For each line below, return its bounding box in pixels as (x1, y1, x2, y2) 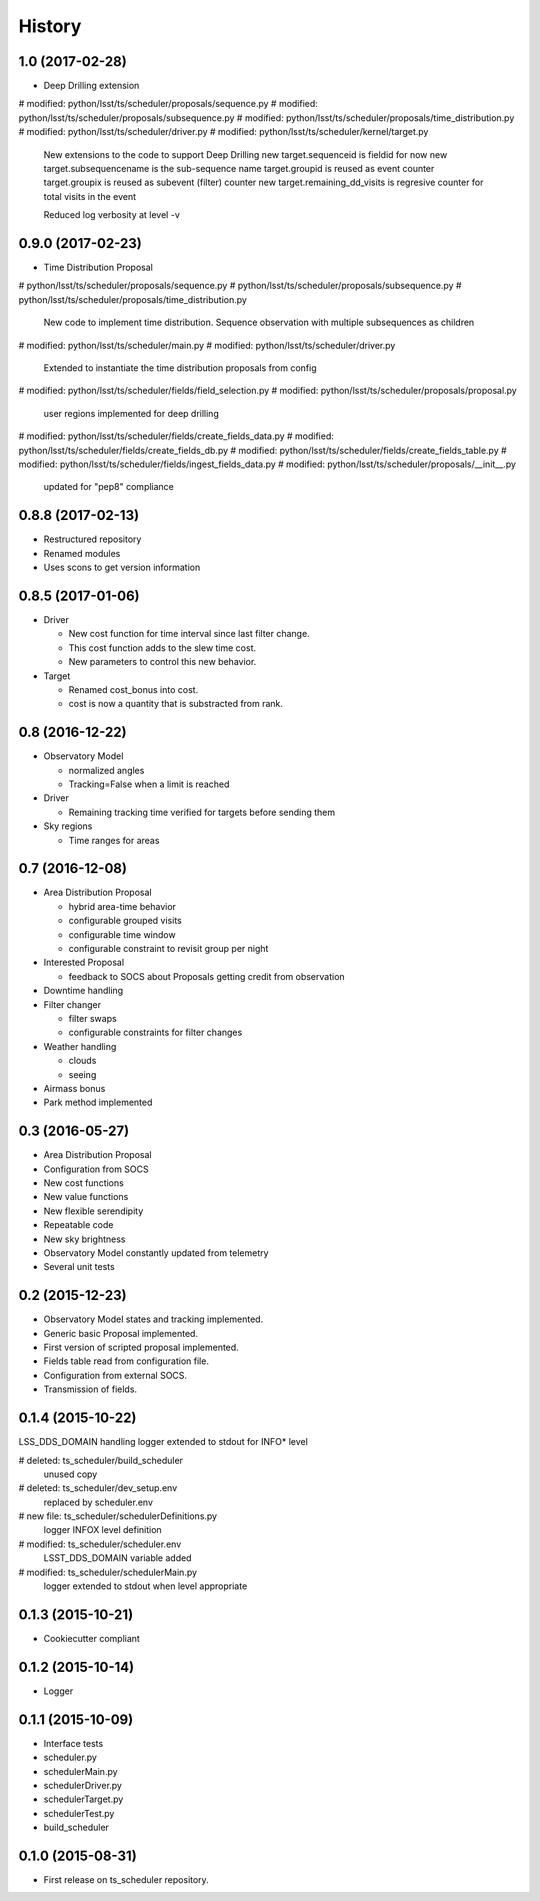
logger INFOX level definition (43, 1524, 162, 1536)
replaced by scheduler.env (43, 1496, 154, 1508)
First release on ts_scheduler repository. (43, 1874, 209, 1886)
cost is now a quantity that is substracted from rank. (68, 698, 284, 710)
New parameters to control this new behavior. (68, 656, 257, 668)
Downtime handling (43, 985, 124, 997)
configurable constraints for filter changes (68, 1026, 243, 1039)
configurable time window (68, 928, 176, 940)
